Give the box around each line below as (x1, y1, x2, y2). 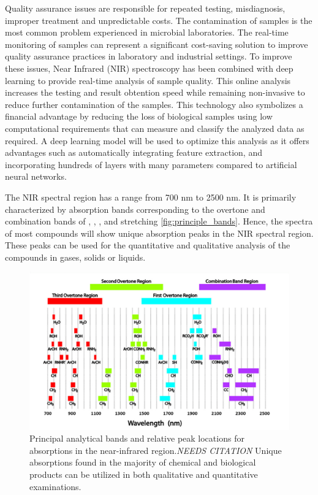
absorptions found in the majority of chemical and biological (29, 456, 256, 469)
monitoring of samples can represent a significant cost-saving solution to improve (5, 37, 308, 50)
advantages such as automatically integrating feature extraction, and (5, 146, 262, 159)
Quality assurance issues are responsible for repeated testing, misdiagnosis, (5, 2, 286, 14)
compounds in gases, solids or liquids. (5, 250, 146, 263)
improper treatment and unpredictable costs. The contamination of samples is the (5, 13, 312, 26)
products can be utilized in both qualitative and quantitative (29, 467, 258, 480)
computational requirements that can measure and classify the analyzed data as (5, 121, 305, 134)
